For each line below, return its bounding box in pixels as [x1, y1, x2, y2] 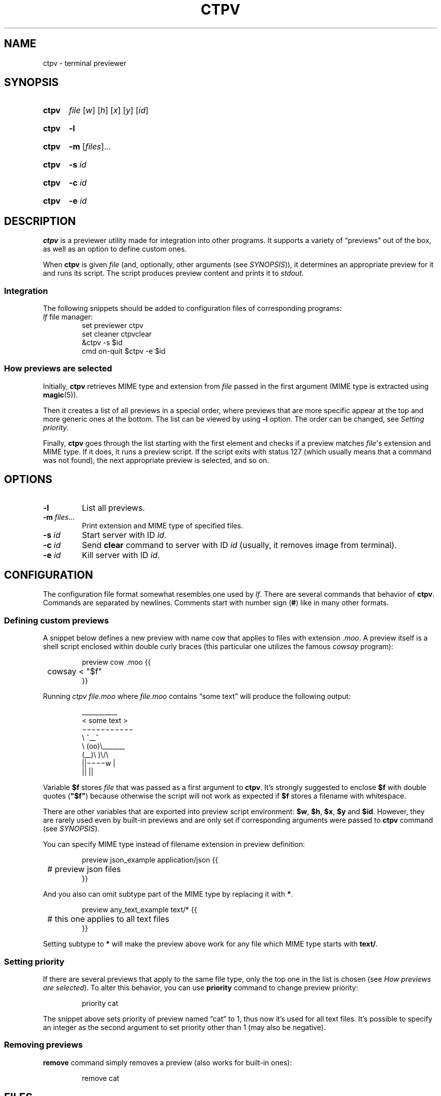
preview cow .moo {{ [82, 658, 151, 667]
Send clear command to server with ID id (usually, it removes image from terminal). [82, 539, 397, 550]
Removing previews [4, 1040, 83, 1050]
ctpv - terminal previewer [43, 58, 126, 67]
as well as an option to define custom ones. [43, 245, 187, 254]
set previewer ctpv [82, 321, 143, 330]
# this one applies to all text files [47, 914, 170, 924]
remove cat [82, 1073, 119, 1082]
